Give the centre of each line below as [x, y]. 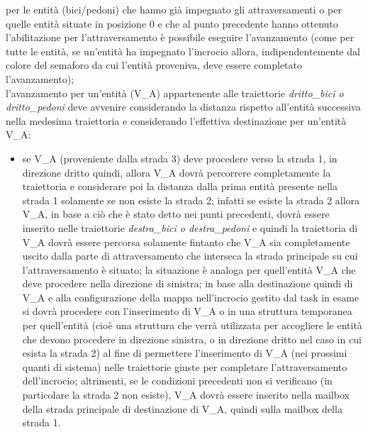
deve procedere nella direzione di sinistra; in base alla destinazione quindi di [188, 283]
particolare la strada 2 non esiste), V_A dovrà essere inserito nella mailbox [186, 395]
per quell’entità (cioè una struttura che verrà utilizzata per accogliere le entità [192, 325]
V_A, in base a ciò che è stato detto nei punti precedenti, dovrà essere [176, 214]
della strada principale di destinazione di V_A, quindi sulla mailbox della [182, 408]
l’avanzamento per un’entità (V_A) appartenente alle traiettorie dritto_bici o [175, 93]
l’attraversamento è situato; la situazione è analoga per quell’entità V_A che [189, 269]
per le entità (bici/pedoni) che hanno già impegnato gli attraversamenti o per [174, 9]
